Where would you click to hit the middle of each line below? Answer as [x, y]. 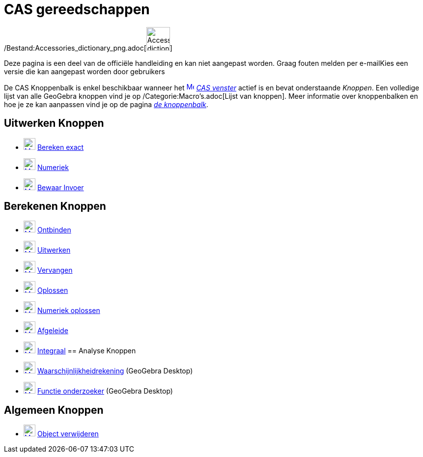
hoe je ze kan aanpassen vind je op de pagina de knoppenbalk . [106, 104]
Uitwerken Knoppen [54, 123]
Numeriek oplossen [69, 311]
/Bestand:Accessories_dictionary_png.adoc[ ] [88, 48]
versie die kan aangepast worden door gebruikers [85, 71]
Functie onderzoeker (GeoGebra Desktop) [105, 391]
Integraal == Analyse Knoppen [86, 351]
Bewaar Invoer [60, 187]
